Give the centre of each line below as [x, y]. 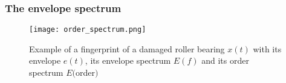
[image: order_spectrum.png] [88, 30]
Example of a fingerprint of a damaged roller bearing [127, 48]
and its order [225, 60]
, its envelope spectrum [128, 60]
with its [267, 48]
